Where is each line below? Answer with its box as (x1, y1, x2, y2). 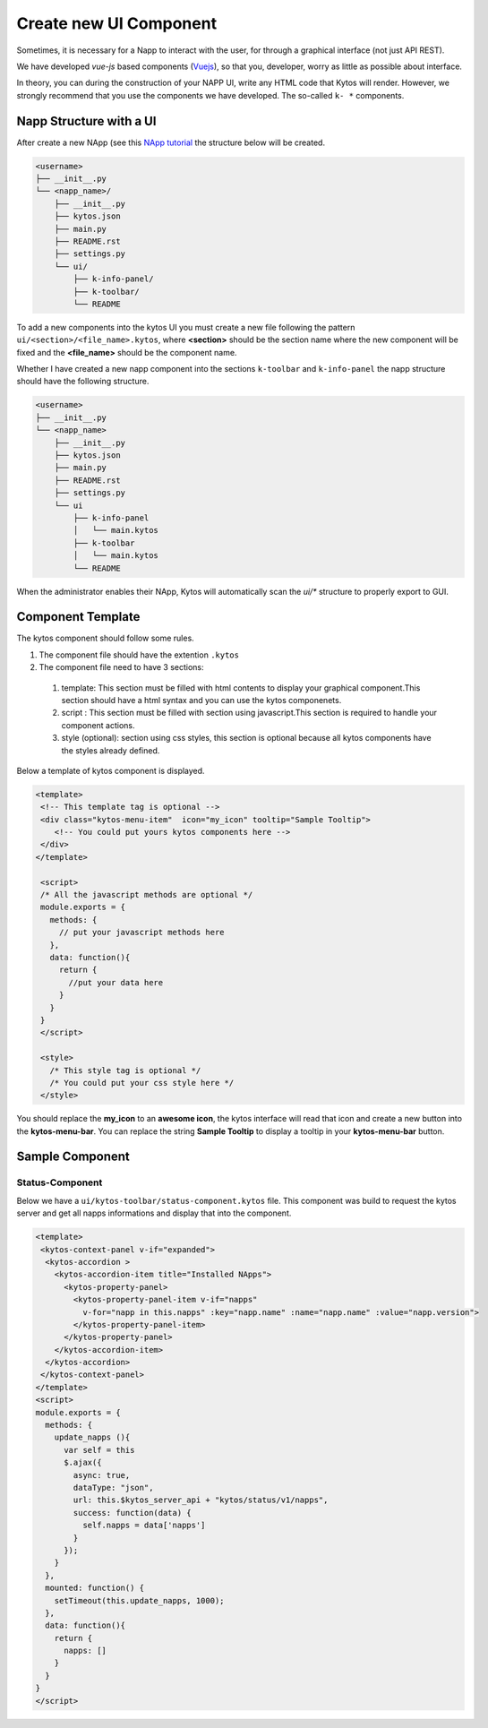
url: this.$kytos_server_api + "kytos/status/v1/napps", (73, 1495, 329, 1505)
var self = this (64, 1445, 135, 1455)
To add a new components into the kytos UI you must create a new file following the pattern (16, 322, 355, 332)
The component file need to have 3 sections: (39, 662, 205, 673)
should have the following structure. (16, 376, 150, 387)
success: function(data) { (73, 1508, 192, 1517)
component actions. (61, 719, 135, 730)
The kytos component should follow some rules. (16, 632, 194, 644)
